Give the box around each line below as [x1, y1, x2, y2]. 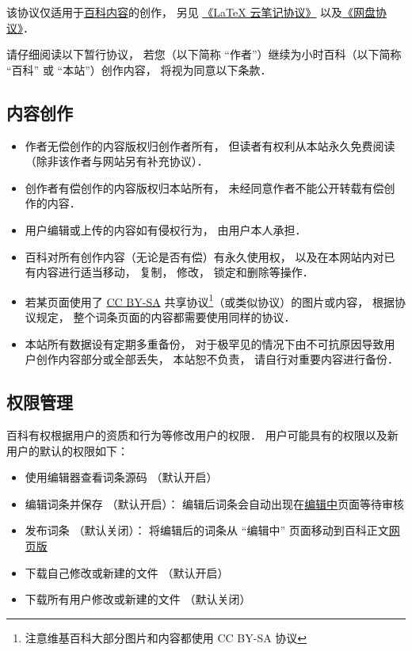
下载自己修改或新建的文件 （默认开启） [25, 564, 229, 581]
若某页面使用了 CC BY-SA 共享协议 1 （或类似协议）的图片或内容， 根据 [25, 291, 395, 310]
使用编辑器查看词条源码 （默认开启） [25, 469, 218, 485]
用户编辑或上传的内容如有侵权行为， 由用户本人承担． [25, 221, 307, 238]
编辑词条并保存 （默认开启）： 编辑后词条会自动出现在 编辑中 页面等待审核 [25, 495, 405, 512]
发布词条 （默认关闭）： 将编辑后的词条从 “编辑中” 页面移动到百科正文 [25, 522, 389, 539]
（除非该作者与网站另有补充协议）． [25, 153, 208, 169]
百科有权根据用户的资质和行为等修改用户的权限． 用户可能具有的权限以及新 [6, 426, 399, 443]
